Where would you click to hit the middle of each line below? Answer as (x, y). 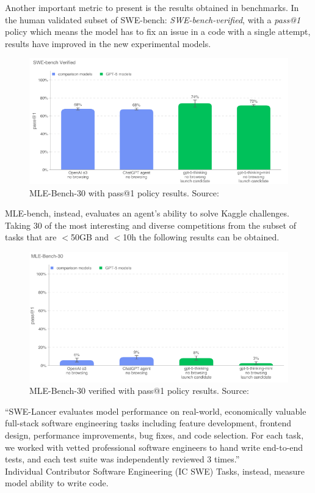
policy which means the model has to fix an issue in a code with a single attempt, (158, 32)
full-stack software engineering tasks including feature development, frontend (148, 423)
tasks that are (31, 237)
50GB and (90, 237)
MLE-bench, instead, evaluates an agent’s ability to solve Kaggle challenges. (147, 213)
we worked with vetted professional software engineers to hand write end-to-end (154, 447)
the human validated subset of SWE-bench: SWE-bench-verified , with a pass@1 (153, 19)
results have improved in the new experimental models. (108, 43)
